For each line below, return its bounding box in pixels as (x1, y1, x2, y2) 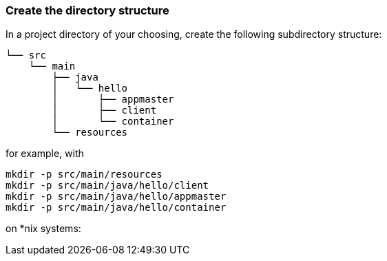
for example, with (6, 147, 84, 160)
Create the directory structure (6, 3, 169, 17)
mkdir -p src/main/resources (6, 169, 163, 180)
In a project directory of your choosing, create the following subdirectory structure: (6, 28, 382, 41)
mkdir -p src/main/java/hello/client (6, 180, 209, 191)
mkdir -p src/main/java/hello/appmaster (6, 191, 227, 202)
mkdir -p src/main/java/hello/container (6, 202, 227, 213)
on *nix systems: (6, 222, 81, 235)
